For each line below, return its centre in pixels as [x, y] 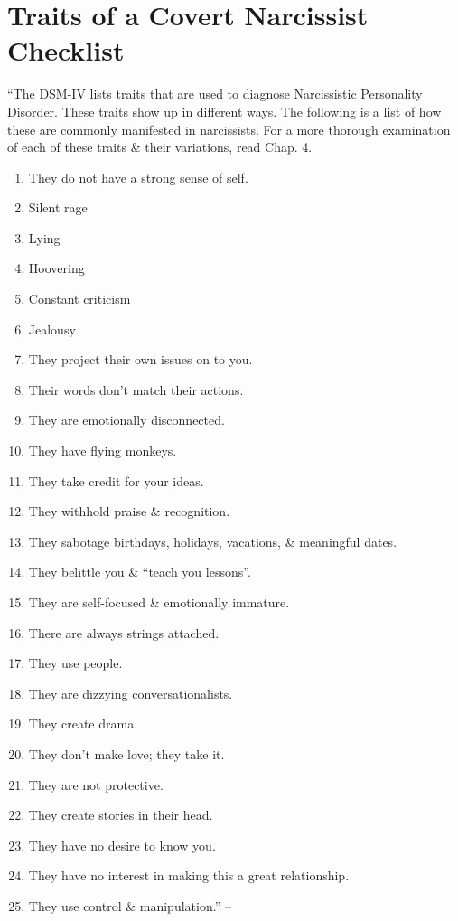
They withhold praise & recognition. [129, 511]
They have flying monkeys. [103, 451]
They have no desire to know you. [122, 845]
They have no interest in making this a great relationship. [189, 875]
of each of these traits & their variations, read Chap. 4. [160, 147]
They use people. [75, 663]
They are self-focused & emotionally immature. [159, 602]
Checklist [66, 50]
